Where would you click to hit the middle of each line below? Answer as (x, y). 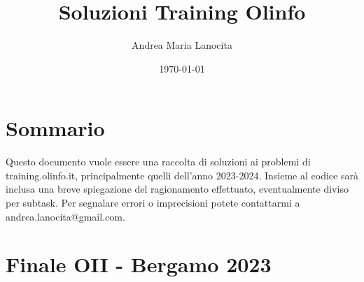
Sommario (55, 128)
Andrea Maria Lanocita (182, 45)
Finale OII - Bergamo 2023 (139, 264)
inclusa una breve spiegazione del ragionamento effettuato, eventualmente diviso (177, 189)
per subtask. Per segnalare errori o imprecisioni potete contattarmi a (153, 203)
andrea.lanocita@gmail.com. (65, 216)
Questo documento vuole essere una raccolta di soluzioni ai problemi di (158, 162)
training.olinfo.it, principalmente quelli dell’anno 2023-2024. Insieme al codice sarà (182, 175)
